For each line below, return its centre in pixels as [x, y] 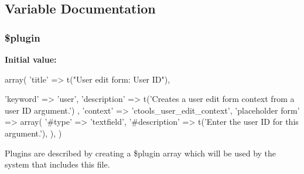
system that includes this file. [57, 164]
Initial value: [31, 59]
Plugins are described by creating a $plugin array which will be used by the [141, 153]
